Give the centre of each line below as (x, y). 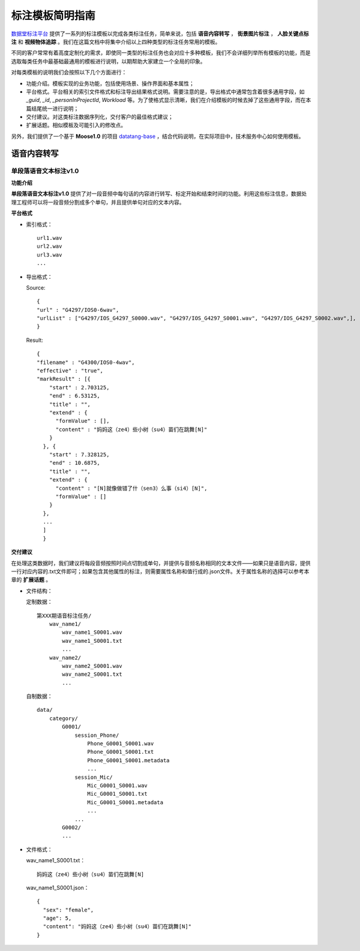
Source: (36, 287)
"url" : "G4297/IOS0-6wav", (78, 310)
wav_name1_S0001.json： (58, 887)
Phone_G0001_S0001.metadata (129, 760)
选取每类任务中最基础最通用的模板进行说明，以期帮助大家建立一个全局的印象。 (108, 61)
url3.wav (49, 255)
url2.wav (49, 246)
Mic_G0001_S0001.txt (118, 794)
